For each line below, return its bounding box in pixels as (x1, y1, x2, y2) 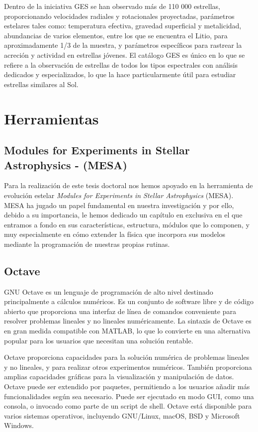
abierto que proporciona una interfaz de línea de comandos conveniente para (4, 306, 236, 316)
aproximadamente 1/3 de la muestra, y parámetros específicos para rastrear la (4, 40, 242, 50)
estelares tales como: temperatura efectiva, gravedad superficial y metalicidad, (4, 20, 242, 31)
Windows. (4, 420, 34, 431)
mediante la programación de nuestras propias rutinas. (4, 238, 170, 249)
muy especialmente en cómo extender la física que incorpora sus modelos (4, 229, 225, 239)
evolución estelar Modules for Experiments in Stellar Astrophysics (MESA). (4, 190, 234, 200)
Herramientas (4, 108, 99, 128)
